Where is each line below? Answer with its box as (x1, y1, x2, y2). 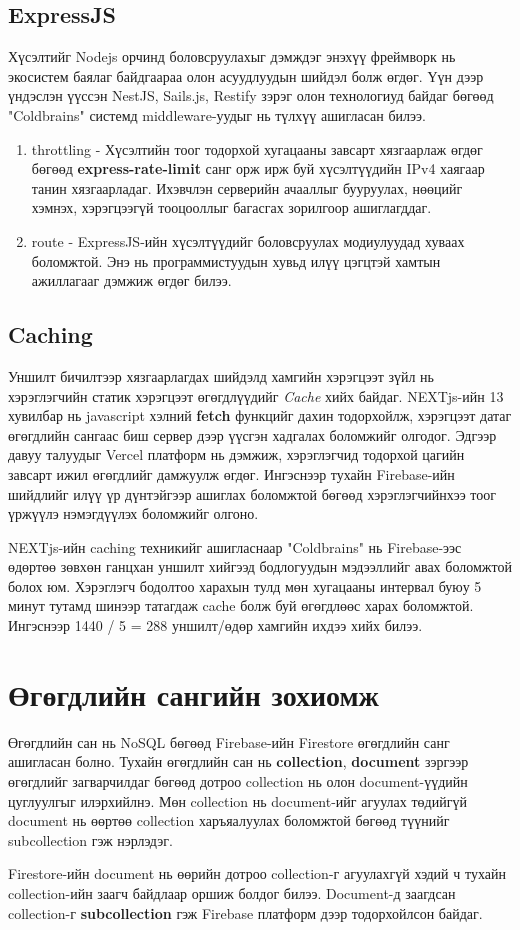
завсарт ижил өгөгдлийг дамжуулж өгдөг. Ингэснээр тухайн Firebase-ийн (8, 463, 455, 484)
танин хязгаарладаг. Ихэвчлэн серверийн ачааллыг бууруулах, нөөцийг (31, 177, 463, 198)
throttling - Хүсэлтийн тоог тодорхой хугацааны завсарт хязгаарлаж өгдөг (31, 138, 483, 159)
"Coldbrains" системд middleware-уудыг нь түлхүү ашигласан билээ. (8, 104, 426, 125)
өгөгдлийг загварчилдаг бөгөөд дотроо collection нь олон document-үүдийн (8, 770, 468, 791)
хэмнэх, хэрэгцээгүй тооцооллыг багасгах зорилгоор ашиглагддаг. (31, 197, 432, 218)
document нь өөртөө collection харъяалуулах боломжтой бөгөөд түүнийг (8, 810, 450, 831)
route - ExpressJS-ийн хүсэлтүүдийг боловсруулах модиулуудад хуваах (31, 230, 465, 251)
